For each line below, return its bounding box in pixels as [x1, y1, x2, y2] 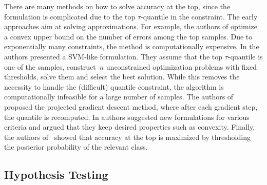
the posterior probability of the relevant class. [4, 141, 148, 152]
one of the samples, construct [4, 61, 96, 72]
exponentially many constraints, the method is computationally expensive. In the [4, 41, 259, 52]
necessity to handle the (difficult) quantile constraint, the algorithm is [4, 81, 224, 92]
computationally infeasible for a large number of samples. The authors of [4, 91, 234, 102]
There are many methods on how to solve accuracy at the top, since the [4, 1, 231, 11]
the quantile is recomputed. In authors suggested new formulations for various [4, 111, 250, 122]
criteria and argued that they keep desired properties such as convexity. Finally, [4, 121, 255, 132]
